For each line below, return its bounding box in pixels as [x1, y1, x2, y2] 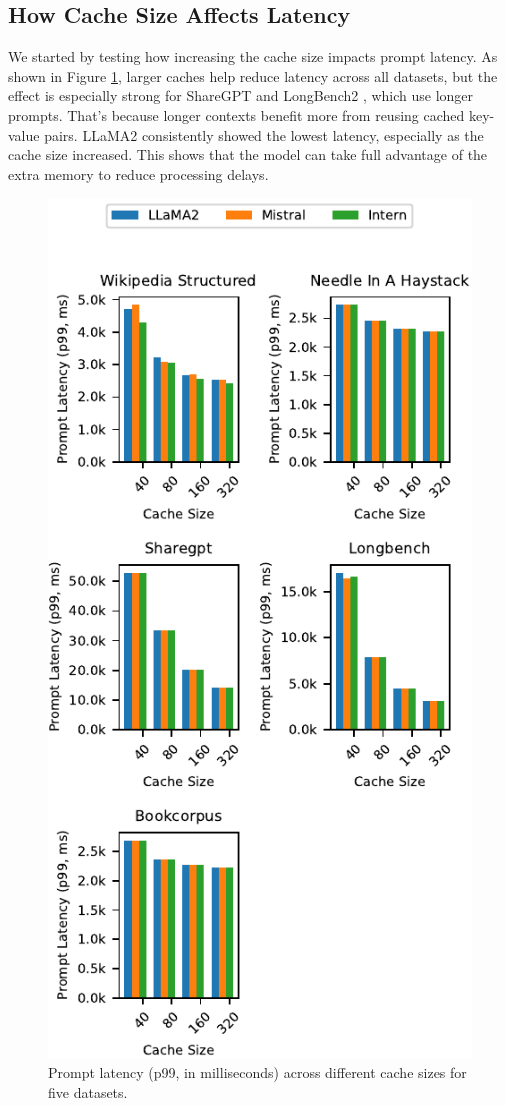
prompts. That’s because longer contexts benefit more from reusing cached [8, 104, 465, 125]
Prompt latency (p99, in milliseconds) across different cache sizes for [48, 1062, 467, 1083]
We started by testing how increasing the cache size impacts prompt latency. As [8, 46, 498, 67]
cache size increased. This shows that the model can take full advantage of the [8, 144, 488, 165]
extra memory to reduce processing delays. [8, 163, 269, 184]
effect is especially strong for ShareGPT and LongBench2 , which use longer [8, 85, 474, 106]
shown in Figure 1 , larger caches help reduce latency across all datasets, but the [8, 65, 498, 86]
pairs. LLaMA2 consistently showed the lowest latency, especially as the [44, 124, 484, 145]
